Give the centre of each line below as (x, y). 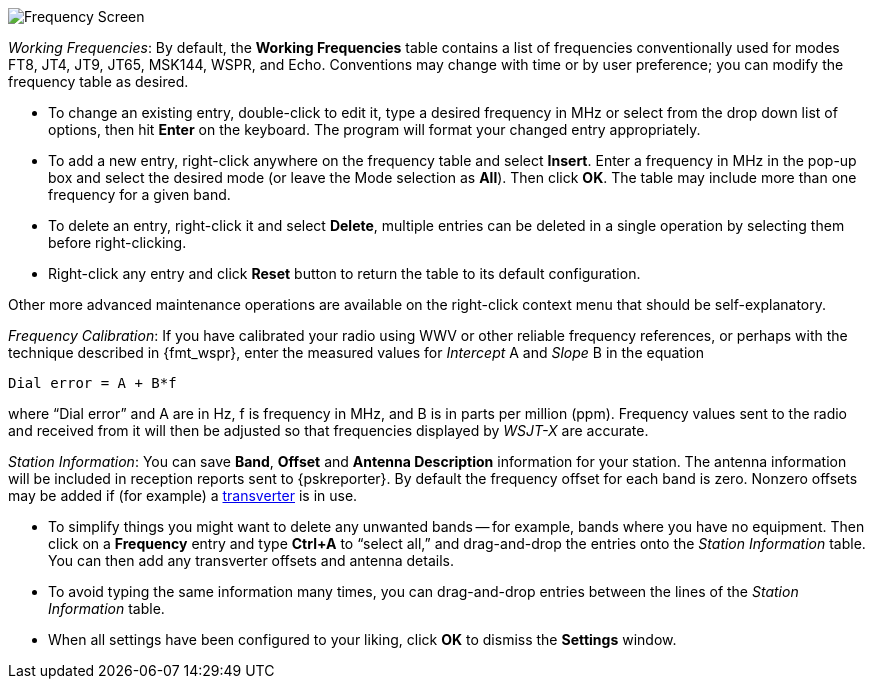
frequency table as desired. (98, 81)
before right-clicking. (117, 242)
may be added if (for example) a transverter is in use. (183, 495)
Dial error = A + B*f (92, 383)
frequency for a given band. (139, 194)
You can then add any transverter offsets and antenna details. (251, 560)
